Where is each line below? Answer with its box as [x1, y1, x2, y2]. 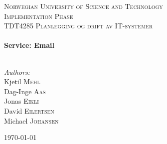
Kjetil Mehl [4, 76, 40, 87]
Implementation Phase [4, 10, 73, 21]
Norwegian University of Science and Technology [4, 1, 163, 11]
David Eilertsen [4, 105, 54, 116]
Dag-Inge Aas [4, 86, 46, 96]
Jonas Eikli [4, 96, 39, 106]
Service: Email [4, 40, 55, 50]
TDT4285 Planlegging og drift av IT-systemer [4, 20, 153, 31]
